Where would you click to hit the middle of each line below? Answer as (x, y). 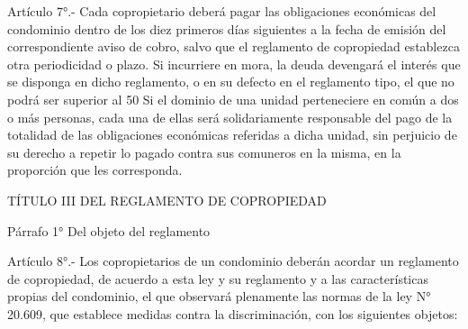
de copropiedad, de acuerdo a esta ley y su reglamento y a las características (218, 278)
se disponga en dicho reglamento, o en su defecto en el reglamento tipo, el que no (231, 82)
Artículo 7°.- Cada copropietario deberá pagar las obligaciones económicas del (222, 11)
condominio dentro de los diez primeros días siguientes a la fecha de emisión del (227, 28)
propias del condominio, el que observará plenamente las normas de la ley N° (219, 296)
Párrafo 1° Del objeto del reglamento (109, 230)
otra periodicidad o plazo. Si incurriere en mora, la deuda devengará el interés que (234, 64)
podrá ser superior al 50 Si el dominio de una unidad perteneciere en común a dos (233, 99)
